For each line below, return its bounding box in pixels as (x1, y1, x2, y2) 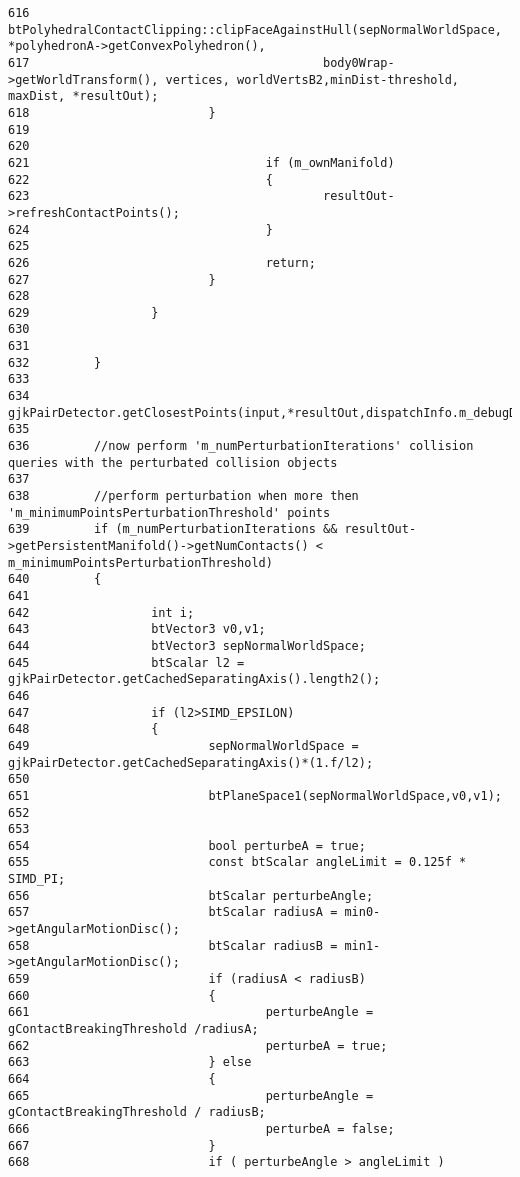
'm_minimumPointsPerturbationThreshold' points (8, 505, 331, 520)
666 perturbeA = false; (8, 1121, 395, 1136)
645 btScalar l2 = (8, 655, 245, 670)
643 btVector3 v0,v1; (8, 622, 266, 637)
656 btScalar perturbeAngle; (8, 888, 374, 903)
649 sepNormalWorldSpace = (8, 738, 359, 753)
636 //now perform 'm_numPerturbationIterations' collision (8, 439, 474, 454)
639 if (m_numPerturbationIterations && (8, 522, 338, 537)
